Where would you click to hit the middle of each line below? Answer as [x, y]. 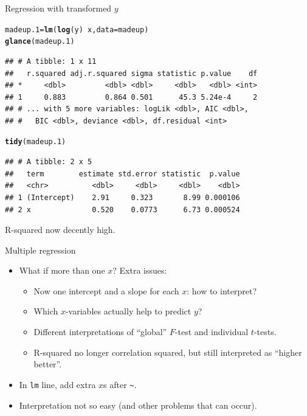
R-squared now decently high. [60, 230]
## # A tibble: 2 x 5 [49, 162]
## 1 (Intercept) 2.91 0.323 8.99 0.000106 [122, 197]
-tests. [265, 332]
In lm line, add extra [57, 384]
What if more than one [62, 270]
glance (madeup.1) [40, 42]
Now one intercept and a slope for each [106, 290]
